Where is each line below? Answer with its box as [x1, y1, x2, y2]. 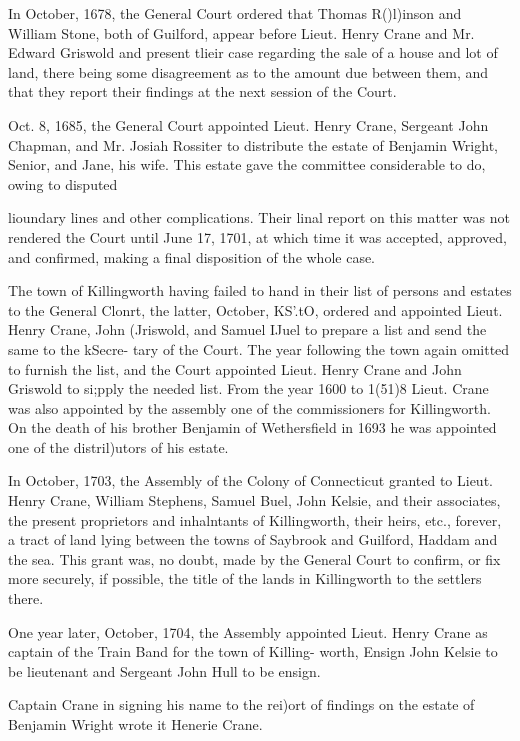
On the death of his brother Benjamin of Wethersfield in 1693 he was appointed [8, 417, 497, 438]
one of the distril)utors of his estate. [8, 436, 229, 457]
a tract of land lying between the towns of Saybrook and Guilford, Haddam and [8, 529, 498, 550]
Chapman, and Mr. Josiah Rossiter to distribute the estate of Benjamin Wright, [8, 134, 498, 155]
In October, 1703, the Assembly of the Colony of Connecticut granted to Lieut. [8, 470, 493, 491]
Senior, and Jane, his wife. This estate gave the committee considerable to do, [8, 154, 486, 175]
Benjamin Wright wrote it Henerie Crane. [8, 714, 263, 734]
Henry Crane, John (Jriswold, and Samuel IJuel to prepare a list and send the [8, 319, 487, 340]
